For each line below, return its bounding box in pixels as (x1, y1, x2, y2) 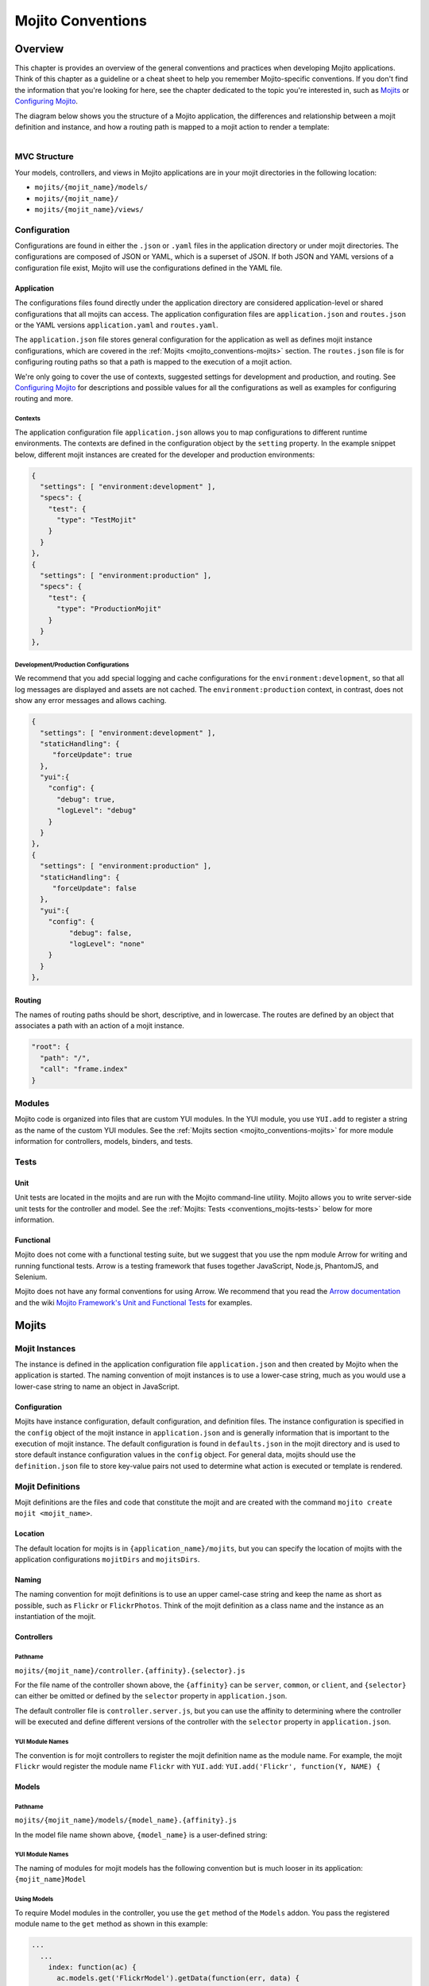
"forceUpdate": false (52, 883, 137, 893)
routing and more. (14, 394, 74, 404)
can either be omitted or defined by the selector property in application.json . (14, 1691, 288, 1701)
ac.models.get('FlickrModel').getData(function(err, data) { (56, 1974, 300, 1983)
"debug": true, (56, 794, 116, 804)
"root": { (31, 1042, 70, 1052)
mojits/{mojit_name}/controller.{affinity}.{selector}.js (14, 1666, 245, 1675)
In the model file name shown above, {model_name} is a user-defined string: (14, 1830, 268, 1839)
